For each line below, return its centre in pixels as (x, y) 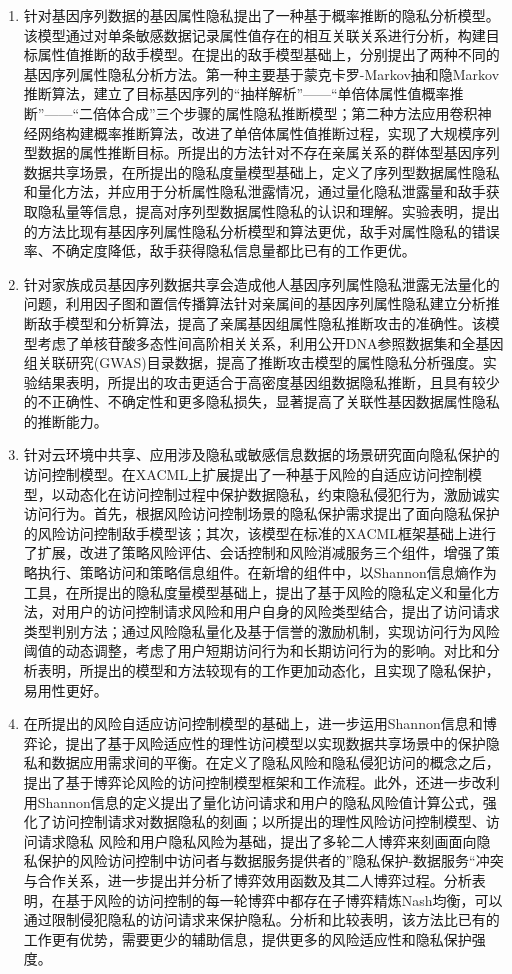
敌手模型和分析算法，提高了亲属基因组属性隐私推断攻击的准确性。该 (261, 322)
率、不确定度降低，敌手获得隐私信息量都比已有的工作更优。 (219, 250)
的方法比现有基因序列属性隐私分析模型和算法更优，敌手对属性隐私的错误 (261, 230)
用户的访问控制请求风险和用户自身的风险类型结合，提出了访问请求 (282, 611)
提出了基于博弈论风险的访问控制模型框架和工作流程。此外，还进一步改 (254, 781)
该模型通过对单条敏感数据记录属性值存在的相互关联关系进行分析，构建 (254, 34)
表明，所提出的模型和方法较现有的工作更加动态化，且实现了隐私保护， (268, 670)
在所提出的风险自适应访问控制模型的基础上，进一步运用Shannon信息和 (253, 723)
